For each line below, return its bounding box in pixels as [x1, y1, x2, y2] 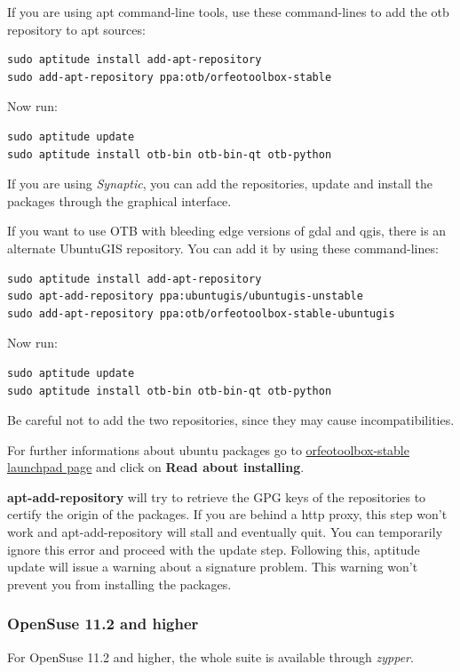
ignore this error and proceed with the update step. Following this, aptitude [7, 540, 420, 558]
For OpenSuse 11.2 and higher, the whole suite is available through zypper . [7, 647, 414, 666]
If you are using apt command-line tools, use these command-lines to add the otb [7, 3, 449, 20]
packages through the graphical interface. [7, 191, 232, 210]
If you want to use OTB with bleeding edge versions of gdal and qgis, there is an [7, 221, 447, 240]
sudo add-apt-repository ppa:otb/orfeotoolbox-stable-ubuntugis [7, 307, 395, 320]
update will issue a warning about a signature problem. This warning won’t [7, 557, 418, 576]
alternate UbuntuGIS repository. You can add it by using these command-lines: [7, 238, 439, 257]
